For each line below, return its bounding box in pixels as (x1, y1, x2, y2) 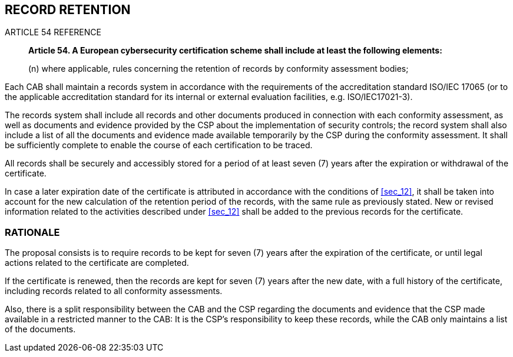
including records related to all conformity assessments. (5, 286, 223, 296)
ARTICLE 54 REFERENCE (5, 27, 101, 38)
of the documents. (5, 324, 76, 335)
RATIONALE (5, 226, 60, 238)
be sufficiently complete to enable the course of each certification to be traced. (5, 140, 313, 151)
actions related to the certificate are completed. (5, 258, 189, 268)
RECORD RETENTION (5, 2, 131, 17)
